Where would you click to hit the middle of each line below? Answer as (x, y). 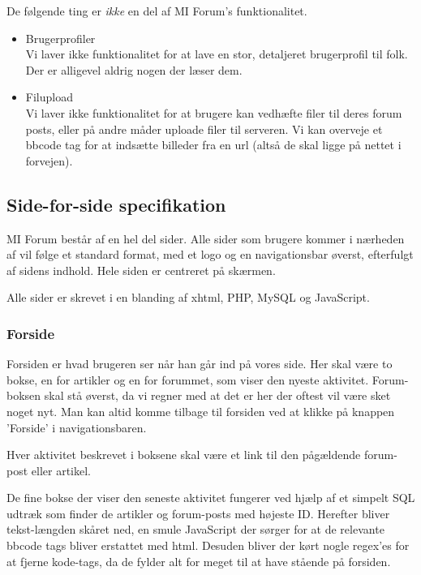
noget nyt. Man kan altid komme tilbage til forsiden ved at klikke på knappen (201, 411)
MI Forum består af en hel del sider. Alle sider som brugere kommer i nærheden (206, 238)
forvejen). (49, 160)
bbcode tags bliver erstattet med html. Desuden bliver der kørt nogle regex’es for (208, 545)
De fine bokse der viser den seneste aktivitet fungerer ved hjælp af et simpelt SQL (211, 498)
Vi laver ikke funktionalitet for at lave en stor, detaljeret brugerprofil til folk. (217, 54)
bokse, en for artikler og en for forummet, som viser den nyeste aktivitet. (188, 379)
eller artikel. (61, 470)
